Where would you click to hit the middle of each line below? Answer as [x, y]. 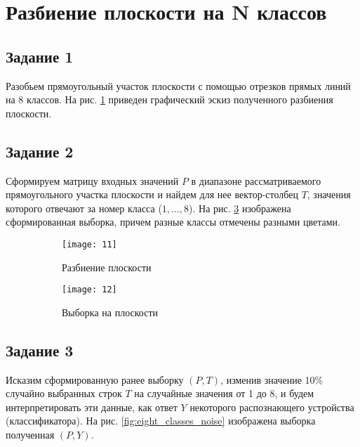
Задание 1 [40, 56]
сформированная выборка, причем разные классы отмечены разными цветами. [173, 222]
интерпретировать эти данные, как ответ [92, 407]
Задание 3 [40, 350]
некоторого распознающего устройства [272, 407]
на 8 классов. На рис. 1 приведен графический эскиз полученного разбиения [169, 99]
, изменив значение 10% [272, 379]
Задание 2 [40, 151]
